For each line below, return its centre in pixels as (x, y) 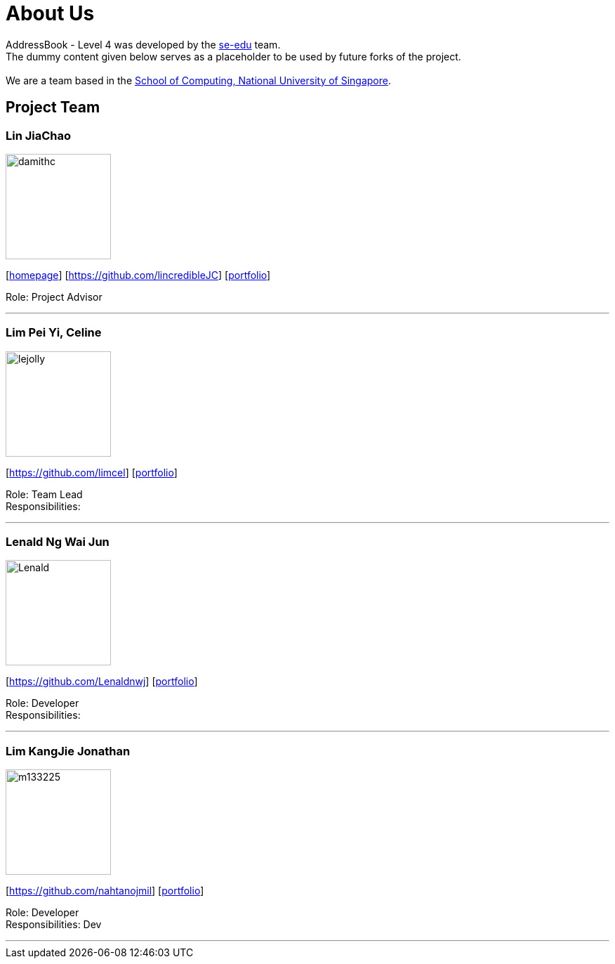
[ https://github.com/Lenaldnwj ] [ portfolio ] (102, 682)
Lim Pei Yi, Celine (54, 333)
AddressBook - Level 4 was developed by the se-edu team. (143, 44)
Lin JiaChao (39, 135)
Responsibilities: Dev (54, 925)
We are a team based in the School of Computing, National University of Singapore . (199, 80)
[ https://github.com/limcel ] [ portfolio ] (92, 472)
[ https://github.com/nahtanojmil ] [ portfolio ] (105, 891)
